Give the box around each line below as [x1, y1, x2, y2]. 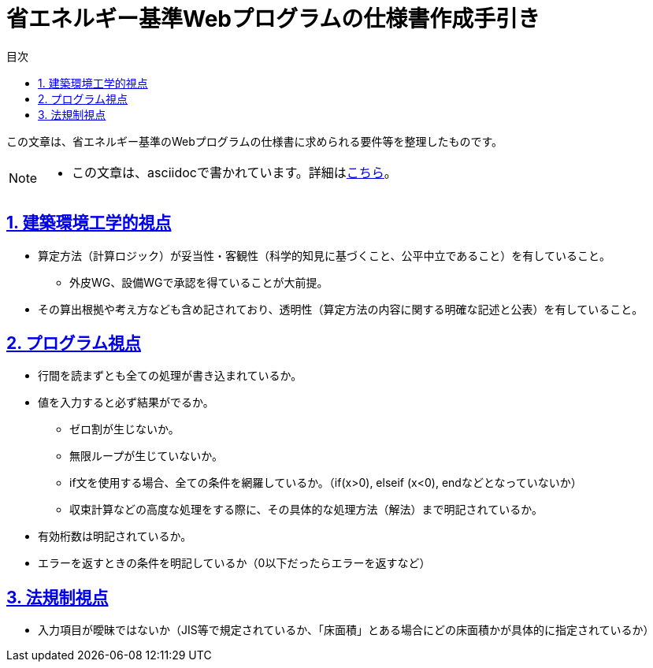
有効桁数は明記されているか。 [38, 529, 192, 544]
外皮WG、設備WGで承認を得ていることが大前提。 [69, 275, 328, 289]
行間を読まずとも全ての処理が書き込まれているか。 [38, 369, 302, 383]
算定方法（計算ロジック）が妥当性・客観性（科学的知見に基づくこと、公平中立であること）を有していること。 [38, 248, 610, 262]
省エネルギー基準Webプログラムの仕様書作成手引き [6, 6, 540, 32]
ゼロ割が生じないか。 [69, 422, 180, 436]
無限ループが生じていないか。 [69, 449, 223, 463]
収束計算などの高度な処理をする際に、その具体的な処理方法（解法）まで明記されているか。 [69, 503, 543, 517]
